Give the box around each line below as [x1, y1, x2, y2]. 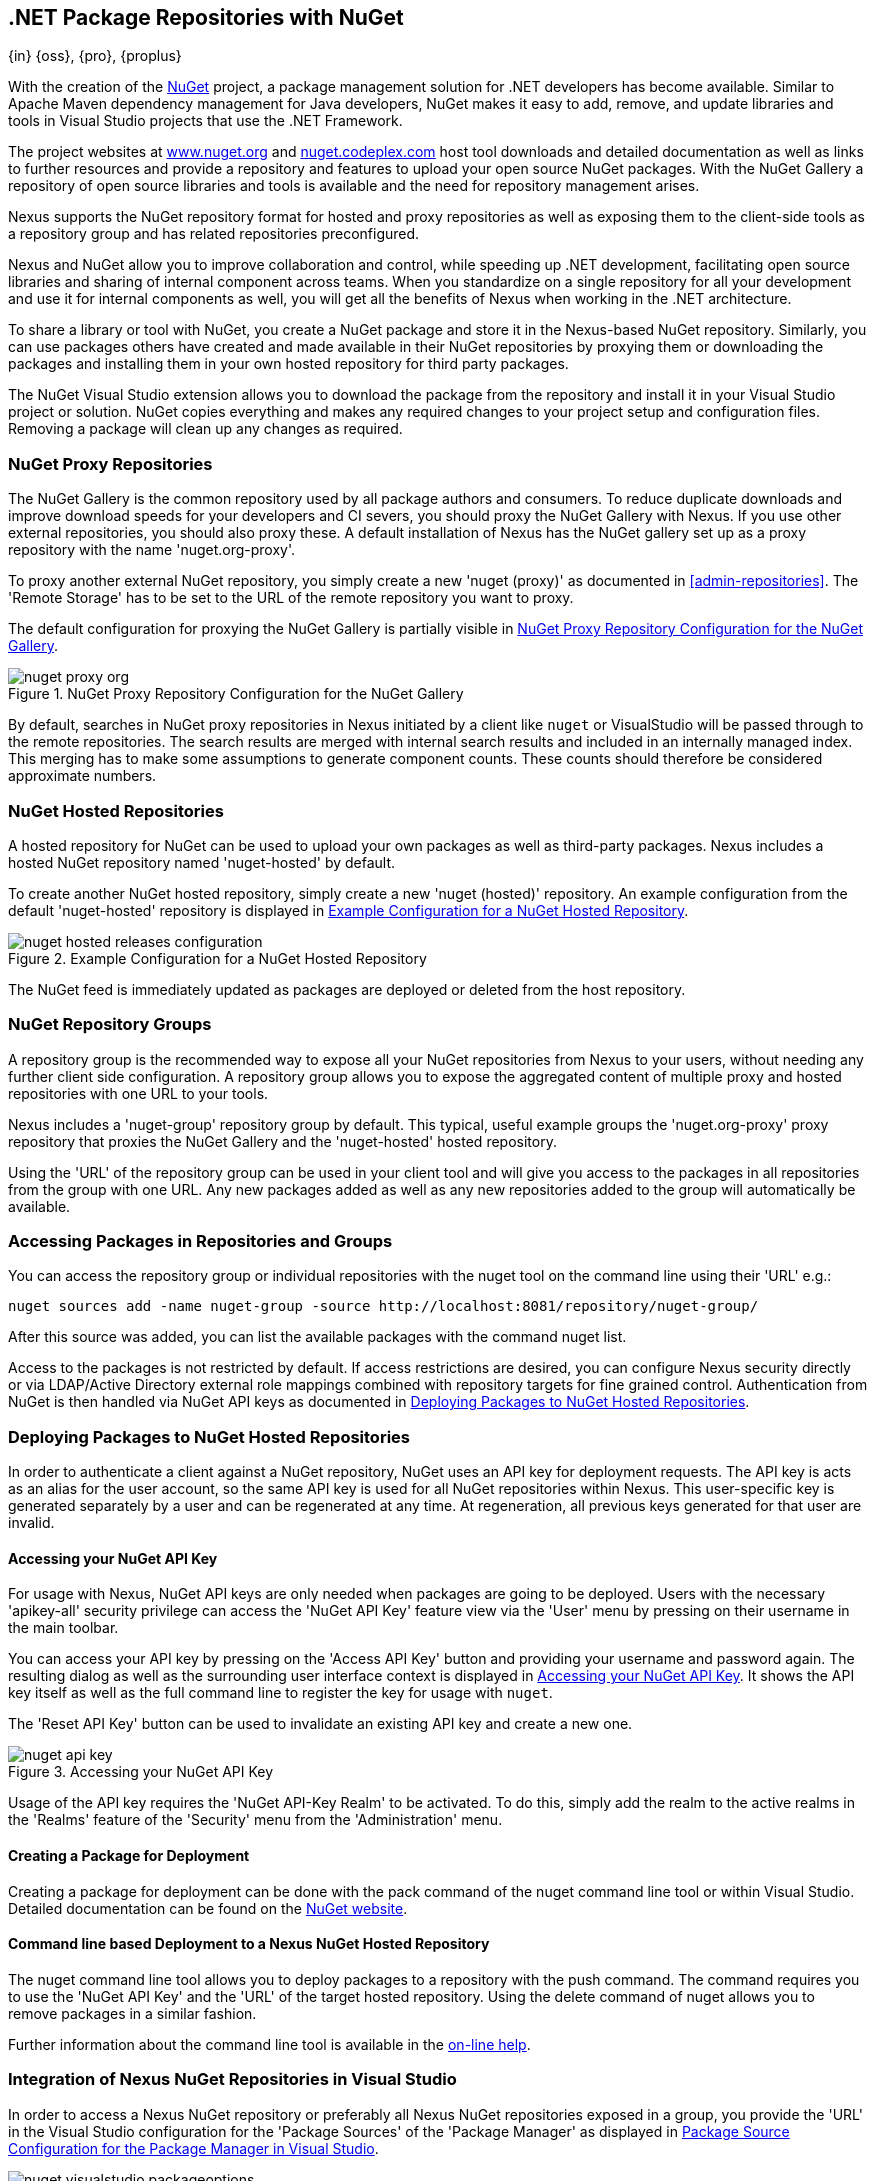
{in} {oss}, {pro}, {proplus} [8, 47, 182, 65]
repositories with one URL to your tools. [8, 1084, 269, 1102]
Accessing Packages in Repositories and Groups [8, 1231, 393, 1252]
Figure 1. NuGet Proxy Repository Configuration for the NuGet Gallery [8, 685, 464, 703]
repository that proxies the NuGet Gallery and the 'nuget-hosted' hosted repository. [8, 1132, 557, 1150]
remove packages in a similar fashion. [8, 2004, 257, 2022]
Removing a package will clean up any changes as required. [8, 420, 403, 438]
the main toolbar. [8, 1619, 119, 1637]
